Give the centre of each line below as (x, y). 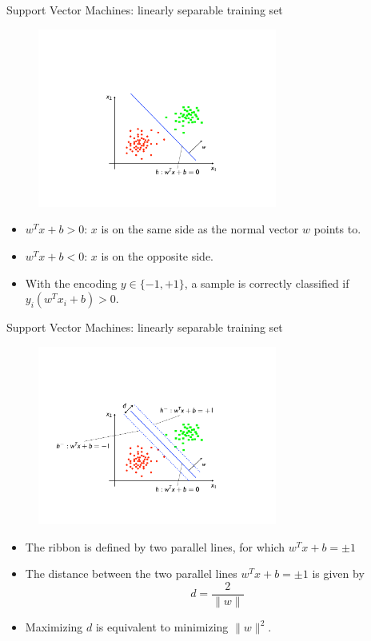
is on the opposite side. (158, 256)
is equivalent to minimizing (162, 627)
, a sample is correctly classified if (267, 283)
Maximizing (54, 627)
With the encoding (71, 283)
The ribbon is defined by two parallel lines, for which (155, 546)
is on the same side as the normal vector (200, 229)
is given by (338, 573)
